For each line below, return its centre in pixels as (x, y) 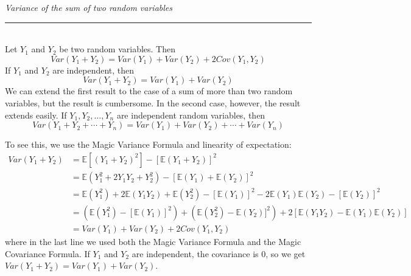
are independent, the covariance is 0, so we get (219, 253)
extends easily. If (36, 115)
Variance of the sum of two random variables (89, 7)
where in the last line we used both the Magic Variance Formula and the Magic (153, 241)
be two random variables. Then (118, 49)
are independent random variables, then (191, 115)
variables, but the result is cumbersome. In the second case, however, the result (153, 102)
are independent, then (93, 70)
